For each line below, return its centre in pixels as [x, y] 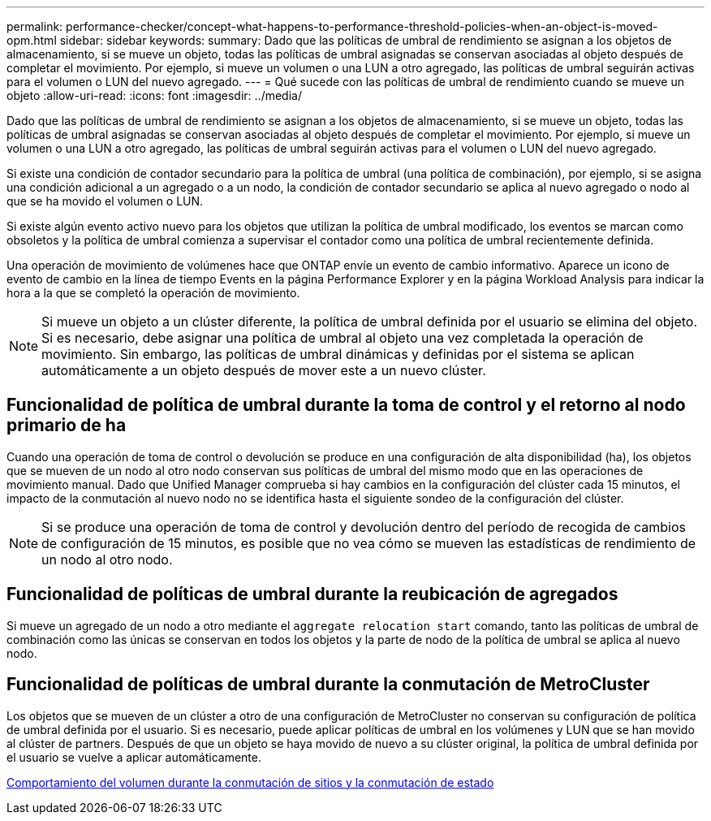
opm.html [32, 40]
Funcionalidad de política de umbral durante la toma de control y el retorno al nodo [346, 405]
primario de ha [67, 426]
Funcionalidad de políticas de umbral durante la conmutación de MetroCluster [328, 685]
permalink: [35, 26]
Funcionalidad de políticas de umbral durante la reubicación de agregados [312, 594]
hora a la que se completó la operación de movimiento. [153, 293]
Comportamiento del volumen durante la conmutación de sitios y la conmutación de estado [250, 782]
